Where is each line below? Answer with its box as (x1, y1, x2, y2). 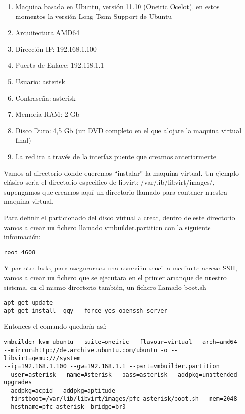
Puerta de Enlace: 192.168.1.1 (15, 60, 104, 70)
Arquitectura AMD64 (15, 27, 80, 37)
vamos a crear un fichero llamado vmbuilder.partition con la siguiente (4, 222, 211, 232)
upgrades (4, 379, 32, 386)
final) (15, 135, 31, 145)
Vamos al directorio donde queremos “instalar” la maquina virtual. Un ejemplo (4, 167, 239, 178)
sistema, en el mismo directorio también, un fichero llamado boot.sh (4, 282, 206, 292)
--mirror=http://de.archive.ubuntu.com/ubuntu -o (4, 346, 168, 354)
